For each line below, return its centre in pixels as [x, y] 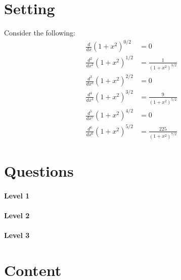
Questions [39, 170]
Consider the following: [40, 33]
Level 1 [17, 195]
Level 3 [17, 235]
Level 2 [17, 215]
